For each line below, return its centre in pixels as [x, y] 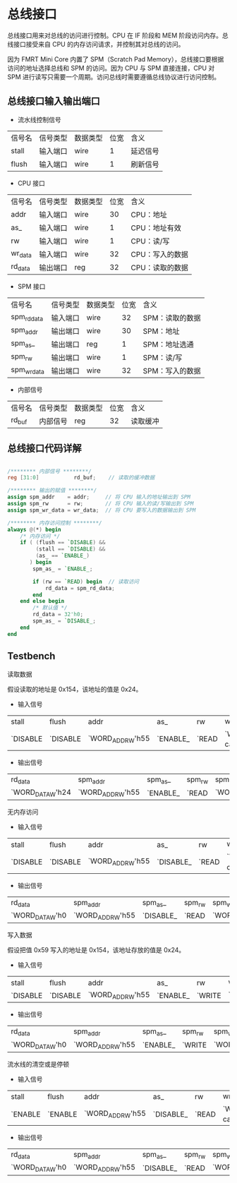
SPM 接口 [31, 286]
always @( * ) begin [34, 529]
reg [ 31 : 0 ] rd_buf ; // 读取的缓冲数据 [81, 478]
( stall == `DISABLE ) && [71, 549]
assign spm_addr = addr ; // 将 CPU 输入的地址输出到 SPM [99, 497]
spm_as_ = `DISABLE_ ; [65, 621]
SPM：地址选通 [168, 344]
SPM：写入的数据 [172, 371]
